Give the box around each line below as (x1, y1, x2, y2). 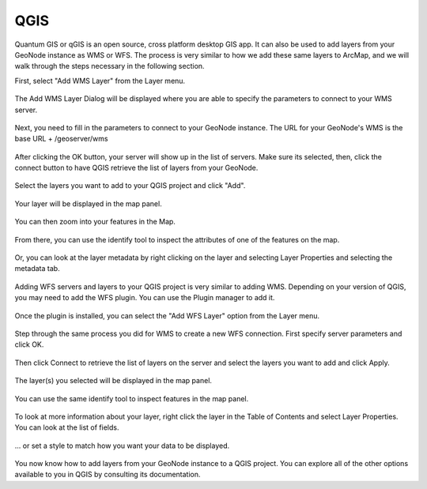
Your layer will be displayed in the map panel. (14, 198, 162, 209)
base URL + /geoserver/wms (14, 134, 108, 144)
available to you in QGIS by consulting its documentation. (14, 470, 201, 480)
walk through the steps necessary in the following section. (14, 62, 205, 71)
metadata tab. (14, 264, 60, 273)
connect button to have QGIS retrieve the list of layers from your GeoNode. (14, 163, 259, 173)
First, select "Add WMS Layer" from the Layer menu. (14, 76, 186, 85)
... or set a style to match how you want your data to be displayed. (14, 441, 229, 450)
